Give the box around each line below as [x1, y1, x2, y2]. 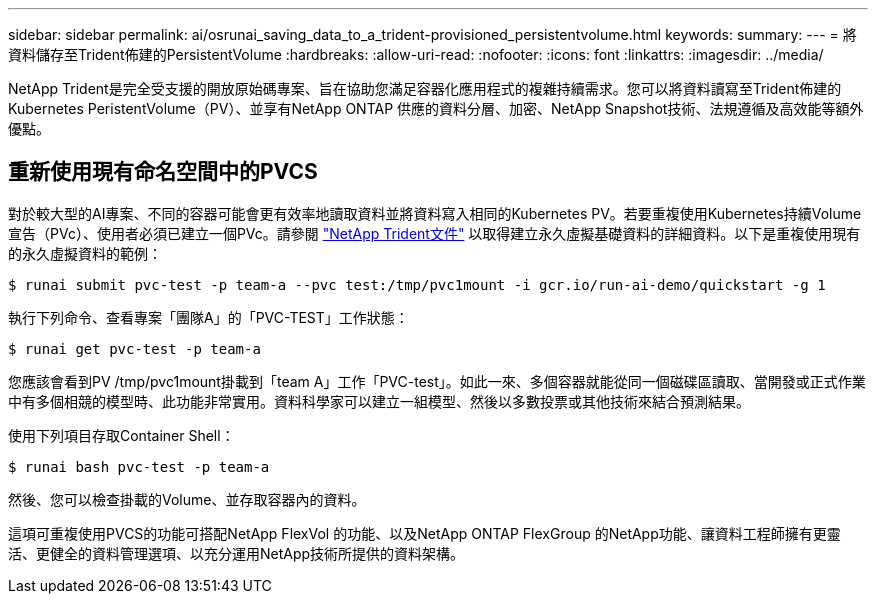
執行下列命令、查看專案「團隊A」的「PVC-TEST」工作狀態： [8, 308, 409, 326]
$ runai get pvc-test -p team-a [8, 340, 261, 357]
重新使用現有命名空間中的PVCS [8, 159, 318, 185]
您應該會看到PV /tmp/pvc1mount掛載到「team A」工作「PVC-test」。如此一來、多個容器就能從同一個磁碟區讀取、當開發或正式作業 [8, 372, 866, 390]
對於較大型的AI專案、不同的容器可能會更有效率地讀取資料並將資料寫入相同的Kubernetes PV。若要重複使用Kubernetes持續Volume [8, 204, 862, 222]
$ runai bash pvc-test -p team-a [8, 458, 270, 475]
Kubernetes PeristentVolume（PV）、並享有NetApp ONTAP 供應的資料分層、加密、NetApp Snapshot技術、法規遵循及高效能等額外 [8, 100, 864, 117]
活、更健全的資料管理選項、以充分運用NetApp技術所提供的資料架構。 [8, 544, 465, 562]
